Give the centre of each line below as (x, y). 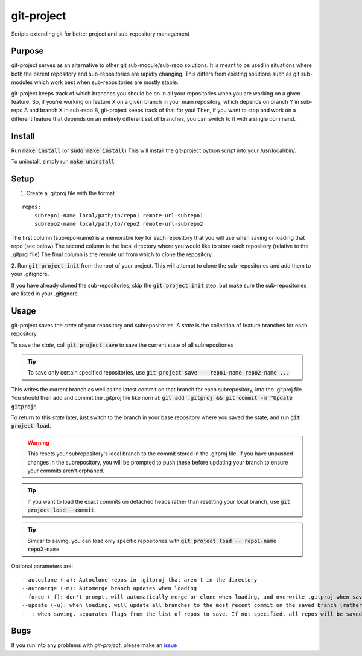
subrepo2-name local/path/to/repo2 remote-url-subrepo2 (119, 224)
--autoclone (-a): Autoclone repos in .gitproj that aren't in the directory (140, 580)
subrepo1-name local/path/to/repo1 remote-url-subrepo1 (119, 215)
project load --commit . (62, 510)
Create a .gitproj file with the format (70, 193)
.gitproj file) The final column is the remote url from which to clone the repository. (112, 254)
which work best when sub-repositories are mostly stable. (106, 82)
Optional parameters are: (42, 566)
